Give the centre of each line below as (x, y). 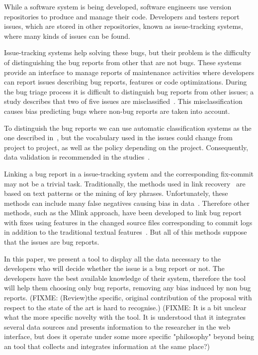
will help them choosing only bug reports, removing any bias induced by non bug (128, 288)
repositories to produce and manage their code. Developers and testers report (122, 16)
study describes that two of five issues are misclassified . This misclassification (123, 101)
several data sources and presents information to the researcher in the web (117, 326)
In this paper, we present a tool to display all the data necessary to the (113, 258)
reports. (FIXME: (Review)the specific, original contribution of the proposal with (128, 298)
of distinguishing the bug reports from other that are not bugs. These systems (123, 62)
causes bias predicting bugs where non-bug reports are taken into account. (117, 111)
